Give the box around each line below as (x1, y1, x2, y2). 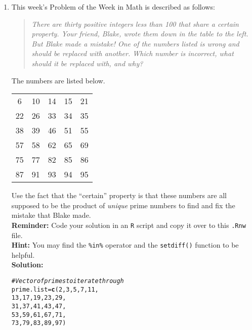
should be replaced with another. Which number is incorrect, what (31, 48, 234, 59)
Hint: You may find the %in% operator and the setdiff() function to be (11, 240, 239, 250)
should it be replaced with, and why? (31, 58, 143, 68)
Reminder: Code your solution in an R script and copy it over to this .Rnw (11, 219, 246, 230)
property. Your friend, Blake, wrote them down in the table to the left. (31, 28, 248, 39)
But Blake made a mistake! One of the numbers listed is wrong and (31, 38, 239, 49)
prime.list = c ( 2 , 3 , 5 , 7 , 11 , (11, 286, 99, 293)
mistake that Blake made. (11, 210, 91, 220)
